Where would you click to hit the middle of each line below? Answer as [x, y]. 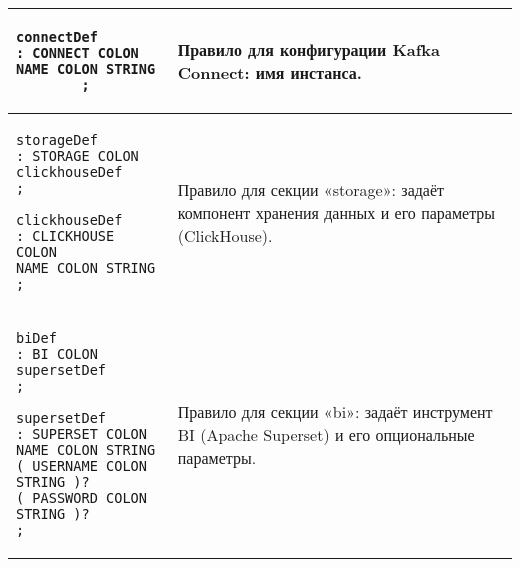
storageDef [57, 140]
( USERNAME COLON [81, 466]
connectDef [57, 37]
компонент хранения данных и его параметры [336, 212]
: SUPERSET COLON [81, 434]
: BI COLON [57, 354]
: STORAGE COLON [77, 156]
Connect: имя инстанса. [269, 72]
